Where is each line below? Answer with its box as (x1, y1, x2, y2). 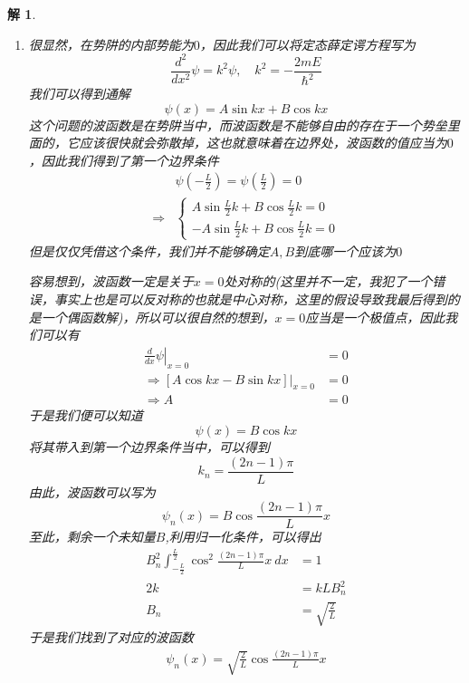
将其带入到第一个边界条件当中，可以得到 (28, 438, 270, 457)
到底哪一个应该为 (294, 241, 397, 260)
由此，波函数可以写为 (28, 482, 156, 501)
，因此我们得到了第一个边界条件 (28, 150, 219, 169)
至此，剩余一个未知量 (28, 527, 156, 546)
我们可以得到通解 (28, 84, 130, 103)
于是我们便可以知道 (28, 406, 143, 425)
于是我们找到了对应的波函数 (28, 628, 194, 647)
